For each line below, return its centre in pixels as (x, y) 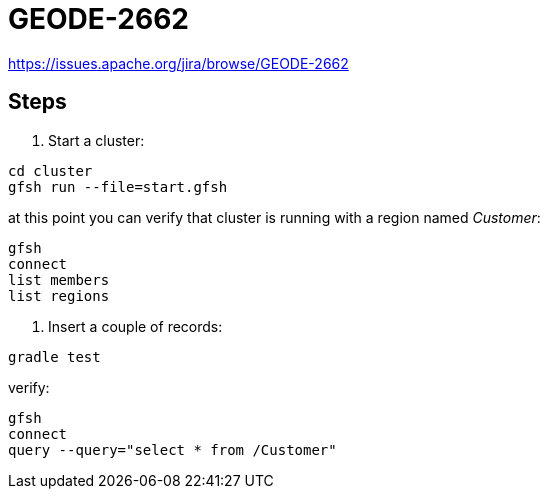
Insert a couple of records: (135, 326)
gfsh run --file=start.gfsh (118, 186)
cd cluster (50, 170)
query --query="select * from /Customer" (172, 449)
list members (59, 279)
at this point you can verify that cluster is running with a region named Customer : (274, 217)
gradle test (54, 356)
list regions (59, 295)
